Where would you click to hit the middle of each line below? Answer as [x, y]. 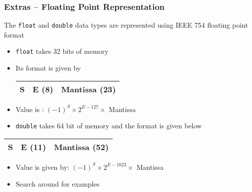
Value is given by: [42, 167]
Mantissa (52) [81, 147]
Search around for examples [58, 183]
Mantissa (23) [88, 89]
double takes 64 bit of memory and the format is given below [109, 126]
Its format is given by [48, 68]
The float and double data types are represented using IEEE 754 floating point [126, 25]
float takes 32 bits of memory [62, 51]
